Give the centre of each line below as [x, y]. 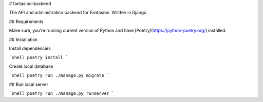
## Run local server [29, 84]
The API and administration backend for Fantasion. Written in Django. [78, 13]
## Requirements [26, 21]
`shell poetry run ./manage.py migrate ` [59, 75]
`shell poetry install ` [38, 58]
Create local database [31, 66]
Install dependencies [30, 48]
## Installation [23, 40]
